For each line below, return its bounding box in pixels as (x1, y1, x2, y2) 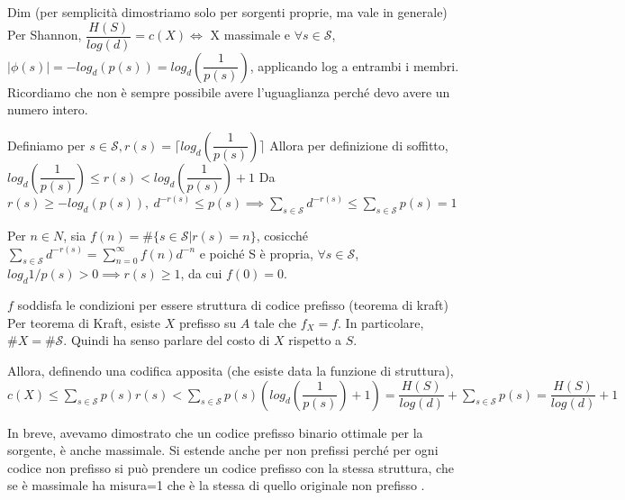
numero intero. (7, 100, 88, 119)
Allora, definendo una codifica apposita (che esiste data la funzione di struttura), (7, 361, 454, 380)
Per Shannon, (7, 25, 82, 44)
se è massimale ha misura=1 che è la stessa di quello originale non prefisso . (7, 476, 425, 495)
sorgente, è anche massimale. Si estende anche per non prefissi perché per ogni (7, 441, 439, 459)
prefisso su (178, 313, 237, 332)
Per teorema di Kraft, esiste (7, 313, 161, 332)
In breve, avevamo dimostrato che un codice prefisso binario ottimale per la (7, 423, 423, 441)
